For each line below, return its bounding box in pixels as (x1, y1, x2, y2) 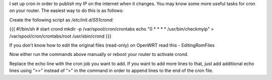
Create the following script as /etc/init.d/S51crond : (9, 16, 114, 22)
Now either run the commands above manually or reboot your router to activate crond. (9, 51, 188, 57)
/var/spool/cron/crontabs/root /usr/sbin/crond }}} (9, 33, 112, 39)
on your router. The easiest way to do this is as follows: (9, 7, 124, 13)
